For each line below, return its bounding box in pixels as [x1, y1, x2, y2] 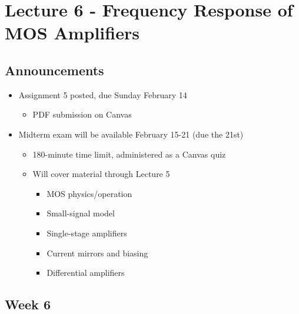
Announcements [5, 61, 104, 79]
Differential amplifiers [46, 266, 125, 279]
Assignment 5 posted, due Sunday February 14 [18, 88, 187, 101]
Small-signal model [46, 207, 115, 219]
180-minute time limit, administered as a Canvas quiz [32, 148, 226, 160]
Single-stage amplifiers [46, 226, 127, 239]
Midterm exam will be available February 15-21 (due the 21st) [18, 128, 244, 140]
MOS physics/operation [46, 187, 132, 199]
